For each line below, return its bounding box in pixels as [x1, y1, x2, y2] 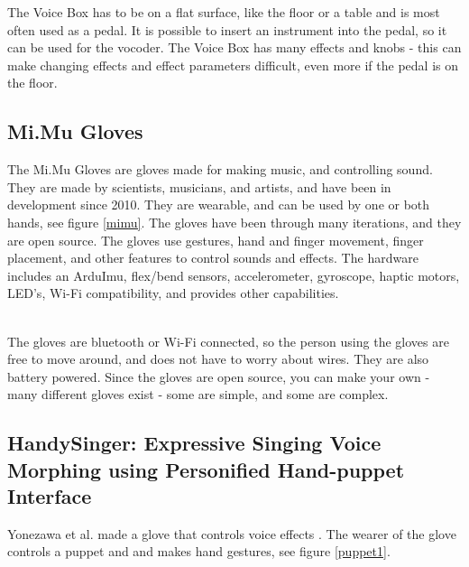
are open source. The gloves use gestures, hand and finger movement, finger [7, 230, 424, 249]
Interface [7, 482, 92, 510]
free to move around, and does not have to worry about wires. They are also [7, 349, 429, 368]
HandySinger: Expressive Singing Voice [7, 429, 382, 457]
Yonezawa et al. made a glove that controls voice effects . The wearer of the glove [7, 524, 456, 543]
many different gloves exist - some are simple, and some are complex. [7, 385, 389, 404]
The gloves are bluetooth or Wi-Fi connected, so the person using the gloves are [7, 331, 449, 350]
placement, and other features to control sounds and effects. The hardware [7, 248, 418, 267]
